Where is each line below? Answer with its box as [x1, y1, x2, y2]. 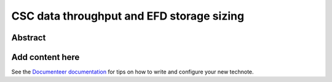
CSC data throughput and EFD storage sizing [11, 9, 245, 23]
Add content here [11, 52, 80, 62]
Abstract [11, 32, 46, 43]
